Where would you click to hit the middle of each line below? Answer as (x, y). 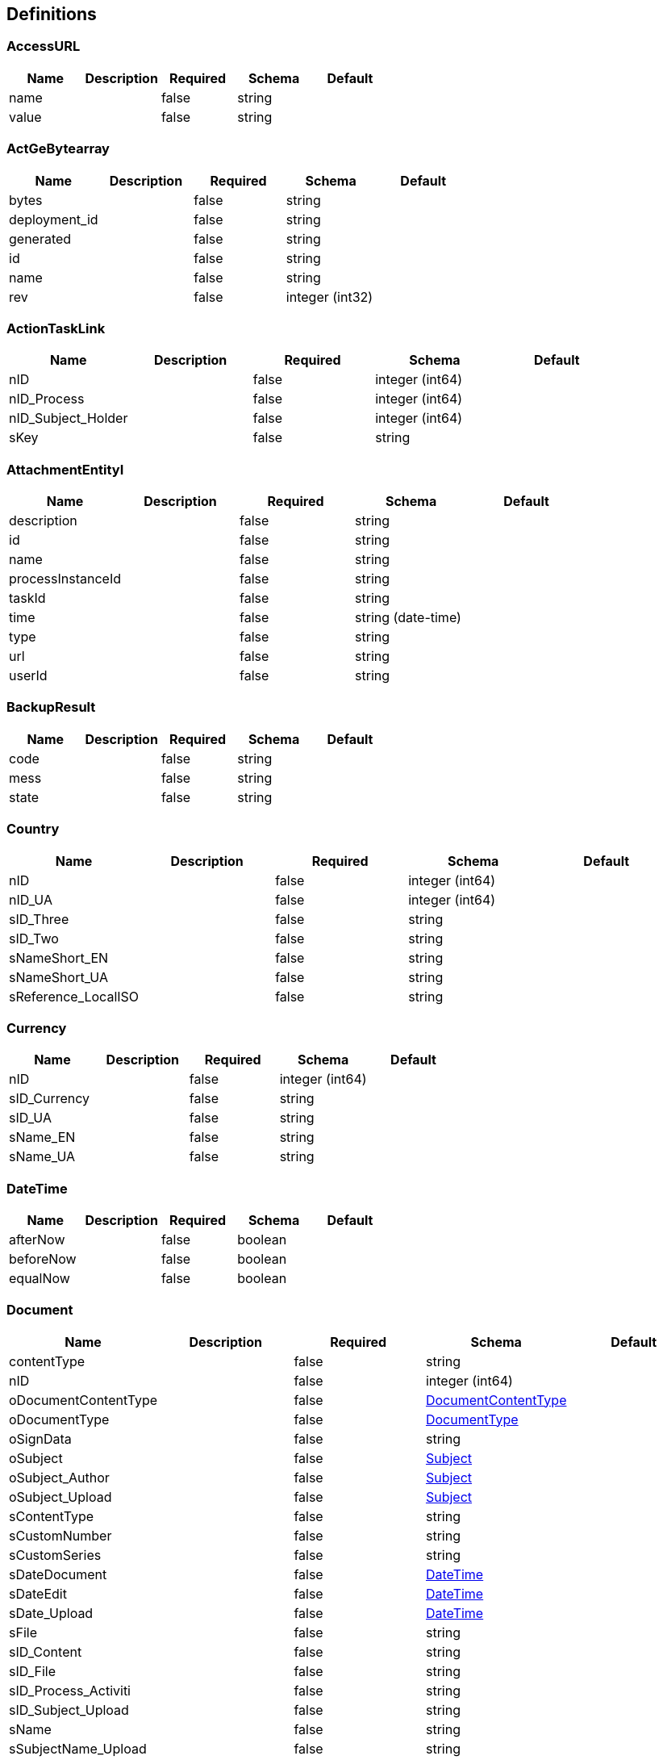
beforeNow (43, 1259)
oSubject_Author (59, 1477)
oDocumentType (59, 1419)
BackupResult (51, 707)
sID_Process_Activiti (70, 1690)
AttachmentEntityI (65, 469)
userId (28, 676)
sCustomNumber (60, 1535)
